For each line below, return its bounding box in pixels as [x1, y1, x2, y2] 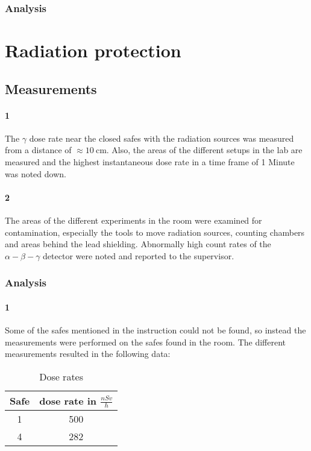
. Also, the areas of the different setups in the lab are [106, 143, 303, 156]
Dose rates [39, 369, 84, 383]
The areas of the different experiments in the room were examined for [5, 213, 262, 226]
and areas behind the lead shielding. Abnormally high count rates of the [5, 238, 271, 250]
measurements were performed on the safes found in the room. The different [5, 335, 286, 348]
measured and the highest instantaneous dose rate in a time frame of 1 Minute [5, 155, 295, 168]
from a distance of [5, 143, 72, 156]
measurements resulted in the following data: [5, 347, 171, 360]
